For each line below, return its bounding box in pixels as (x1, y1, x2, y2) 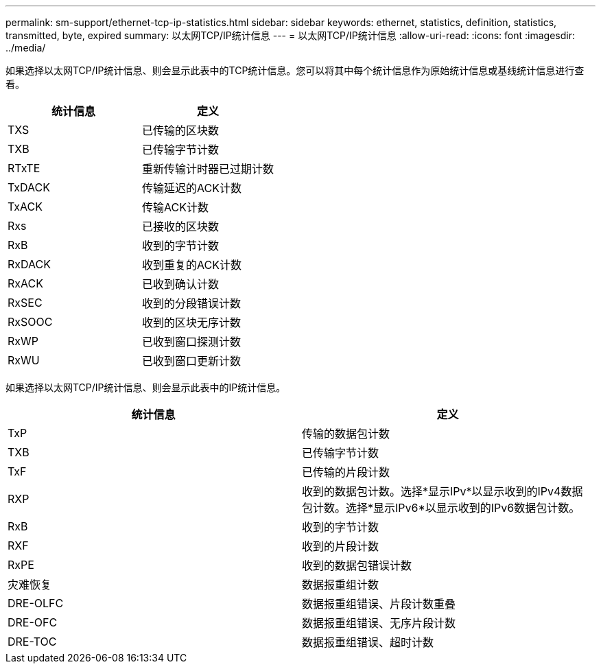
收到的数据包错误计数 (302, 559, 412, 572)
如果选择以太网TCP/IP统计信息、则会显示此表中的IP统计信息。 (5, 382, 286, 393)
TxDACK (8, 180, 50, 194)
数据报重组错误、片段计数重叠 (302, 597, 456, 611)
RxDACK (8, 257, 51, 271)
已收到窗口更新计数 (142, 354, 241, 368)
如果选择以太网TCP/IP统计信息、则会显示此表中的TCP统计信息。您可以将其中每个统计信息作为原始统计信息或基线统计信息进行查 (5, 64, 585, 76)
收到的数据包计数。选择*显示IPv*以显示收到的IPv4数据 (302, 484, 583, 498)
